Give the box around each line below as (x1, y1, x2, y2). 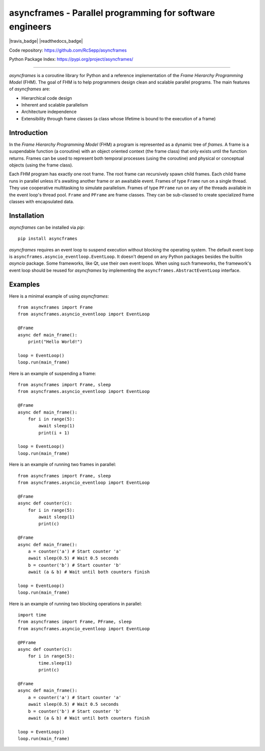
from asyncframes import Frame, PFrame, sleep (18, 619, 132, 625)
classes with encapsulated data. (9, 198, 75, 204)
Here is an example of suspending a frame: (9, 370, 97, 376)
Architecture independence (21, 109, 77, 115)
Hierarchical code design (21, 95, 72, 101)
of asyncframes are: (9, 86, 51, 92)
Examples (9, 280, 40, 288)
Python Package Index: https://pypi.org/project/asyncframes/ (9, 56, 133, 62)
